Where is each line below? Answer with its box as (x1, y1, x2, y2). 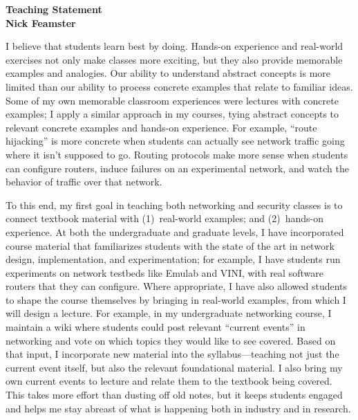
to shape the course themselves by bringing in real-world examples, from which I (6, 292, 346, 307)
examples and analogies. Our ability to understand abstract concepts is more (6, 66, 331, 80)
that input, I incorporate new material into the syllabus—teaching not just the (6, 347, 339, 361)
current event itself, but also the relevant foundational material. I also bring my (6, 360, 343, 374)
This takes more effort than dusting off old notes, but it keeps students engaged (6, 387, 343, 402)
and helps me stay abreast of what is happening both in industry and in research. (6, 401, 351, 415)
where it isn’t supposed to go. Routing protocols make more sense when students (6, 147, 348, 161)
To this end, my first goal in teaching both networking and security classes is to (6, 197, 343, 212)
